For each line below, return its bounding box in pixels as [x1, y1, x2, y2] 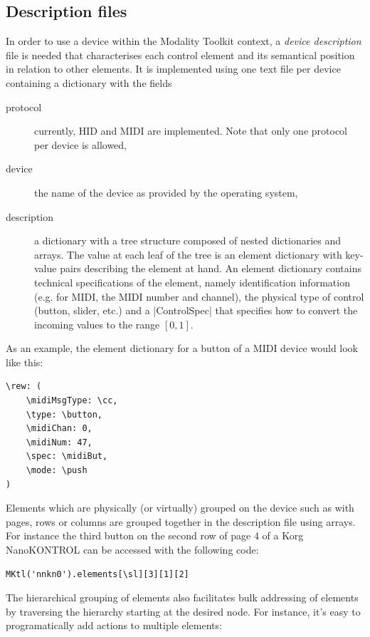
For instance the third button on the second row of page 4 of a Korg [6, 528, 304, 543]
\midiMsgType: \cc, [26, 395, 118, 406]
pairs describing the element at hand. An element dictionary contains [60, 261, 362, 276]
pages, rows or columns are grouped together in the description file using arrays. [6, 514, 356, 529]
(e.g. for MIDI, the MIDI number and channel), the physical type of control [34, 289, 364, 304]
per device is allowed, [34, 137, 127, 152]
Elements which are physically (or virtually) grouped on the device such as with [6, 500, 354, 515]
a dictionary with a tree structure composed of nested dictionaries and [34, 233, 342, 248]
